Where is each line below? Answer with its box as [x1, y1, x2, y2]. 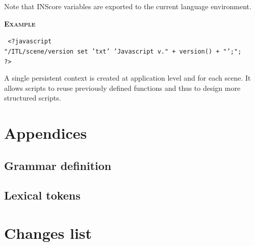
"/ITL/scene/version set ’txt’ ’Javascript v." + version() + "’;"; [4, 47, 242, 55]
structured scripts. [4, 92, 61, 103]
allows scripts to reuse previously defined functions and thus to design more [4, 82, 241, 93]
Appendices [4, 122, 87, 143]
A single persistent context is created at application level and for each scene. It [4, 72, 251, 83]
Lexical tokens [4, 187, 81, 203]
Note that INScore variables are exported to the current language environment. [4, 1, 251, 11]
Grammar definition [4, 157, 112, 173]
